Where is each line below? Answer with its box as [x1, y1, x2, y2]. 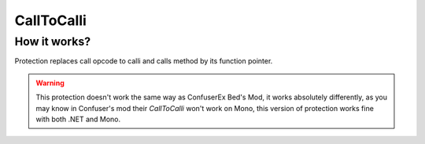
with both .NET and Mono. [35, 114, 121, 124]
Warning [35, 78, 65, 88]
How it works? [14, 34, 91, 49]
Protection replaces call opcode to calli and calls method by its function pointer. [14, 56, 273, 66]
